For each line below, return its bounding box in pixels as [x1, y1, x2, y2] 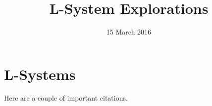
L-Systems [4, 64, 76, 84]
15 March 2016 [106, 27, 152, 37]
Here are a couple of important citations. [4, 92, 128, 103]
